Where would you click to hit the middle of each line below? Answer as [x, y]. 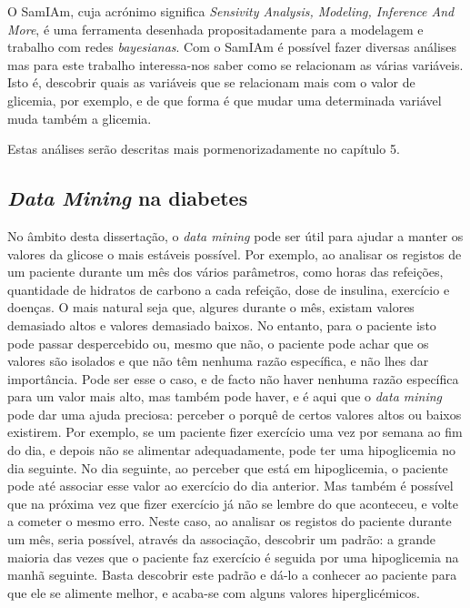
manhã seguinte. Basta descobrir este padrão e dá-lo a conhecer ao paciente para [232, 575]
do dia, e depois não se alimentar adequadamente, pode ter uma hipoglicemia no [231, 450]
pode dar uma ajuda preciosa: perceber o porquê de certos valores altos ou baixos [235, 414]
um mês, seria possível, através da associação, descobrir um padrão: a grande [221, 539]
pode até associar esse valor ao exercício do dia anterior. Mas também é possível [230, 486]
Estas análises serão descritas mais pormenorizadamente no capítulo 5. [204, 149]
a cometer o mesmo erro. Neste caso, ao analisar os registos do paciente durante [230, 521]
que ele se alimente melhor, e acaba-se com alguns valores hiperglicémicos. [214, 592]
